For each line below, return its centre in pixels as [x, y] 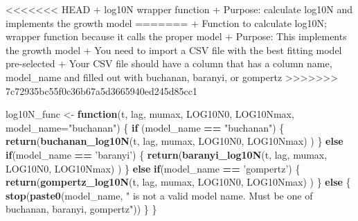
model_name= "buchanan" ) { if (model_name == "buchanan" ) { [145, 127]
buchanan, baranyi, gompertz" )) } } [81, 209]
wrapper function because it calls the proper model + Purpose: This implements [176, 36]
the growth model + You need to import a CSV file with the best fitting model [174, 50]
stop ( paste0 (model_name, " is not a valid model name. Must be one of [159, 195]
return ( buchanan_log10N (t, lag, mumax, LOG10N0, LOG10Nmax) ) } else [174, 141]
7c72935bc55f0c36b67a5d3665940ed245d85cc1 [101, 90]
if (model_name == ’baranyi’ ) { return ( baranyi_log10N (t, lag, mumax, [167, 154]
